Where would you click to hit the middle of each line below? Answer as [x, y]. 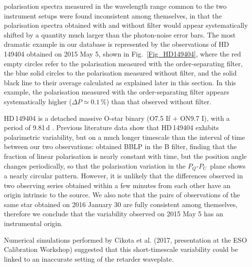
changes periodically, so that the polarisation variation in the [95, 165]
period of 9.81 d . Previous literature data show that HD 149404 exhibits [111, 127]
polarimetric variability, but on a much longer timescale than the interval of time [125, 137]
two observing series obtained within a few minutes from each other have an [117, 185]
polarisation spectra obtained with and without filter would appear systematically [126, 25]
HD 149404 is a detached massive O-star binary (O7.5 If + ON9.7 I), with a [117, 118]
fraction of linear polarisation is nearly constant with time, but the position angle [126, 156]
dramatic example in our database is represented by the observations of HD [117, 44]
